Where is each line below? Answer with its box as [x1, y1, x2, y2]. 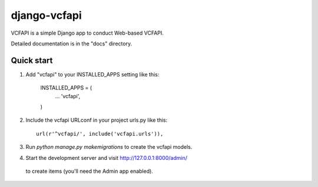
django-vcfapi [11, 9, 82, 22]
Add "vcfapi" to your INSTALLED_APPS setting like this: [25, 71, 160, 78]
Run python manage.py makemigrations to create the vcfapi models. [25, 143, 193, 151]
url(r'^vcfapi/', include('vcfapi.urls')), [36, 130, 164, 137]
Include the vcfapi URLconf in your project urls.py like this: [25, 116, 168, 123]
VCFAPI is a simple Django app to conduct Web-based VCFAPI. [11, 29, 164, 36]
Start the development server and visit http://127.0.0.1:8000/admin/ [25, 154, 188, 161]
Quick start [11, 55, 53, 65]
